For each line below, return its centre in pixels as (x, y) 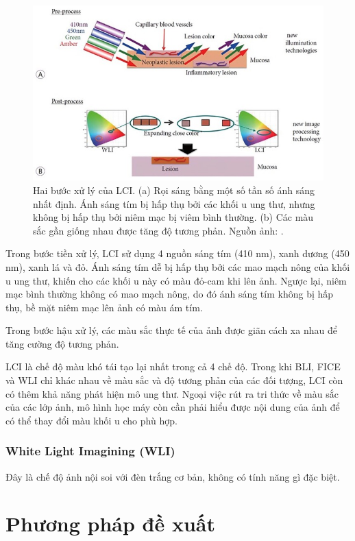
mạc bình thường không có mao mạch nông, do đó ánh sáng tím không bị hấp (170, 294)
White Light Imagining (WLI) (90, 451)
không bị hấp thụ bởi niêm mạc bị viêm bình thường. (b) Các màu (173, 217)
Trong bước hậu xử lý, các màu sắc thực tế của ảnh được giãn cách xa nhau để (171, 330)
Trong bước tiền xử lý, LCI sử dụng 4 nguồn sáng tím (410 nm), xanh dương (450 (177, 253)
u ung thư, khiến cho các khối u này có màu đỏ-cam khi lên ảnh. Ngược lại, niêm (176, 280)
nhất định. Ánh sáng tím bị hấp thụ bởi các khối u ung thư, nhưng (174, 203)
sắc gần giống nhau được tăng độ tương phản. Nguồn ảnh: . (158, 230)
